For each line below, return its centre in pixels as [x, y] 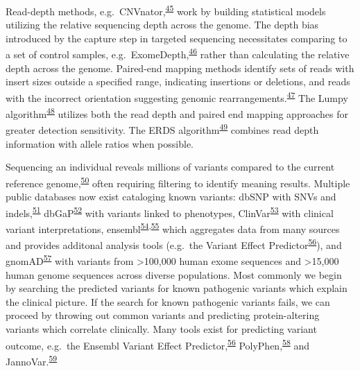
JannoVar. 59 [32, 360]
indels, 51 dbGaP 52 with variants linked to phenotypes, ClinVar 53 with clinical [170, 212]
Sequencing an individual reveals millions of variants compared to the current [170, 167]
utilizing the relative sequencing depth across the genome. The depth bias [162, 25]
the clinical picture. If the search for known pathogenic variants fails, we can [168, 301]
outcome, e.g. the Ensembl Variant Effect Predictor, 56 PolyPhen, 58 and [157, 344]
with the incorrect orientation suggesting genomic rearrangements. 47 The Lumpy [177, 96]
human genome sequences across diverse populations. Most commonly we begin [174, 274]
